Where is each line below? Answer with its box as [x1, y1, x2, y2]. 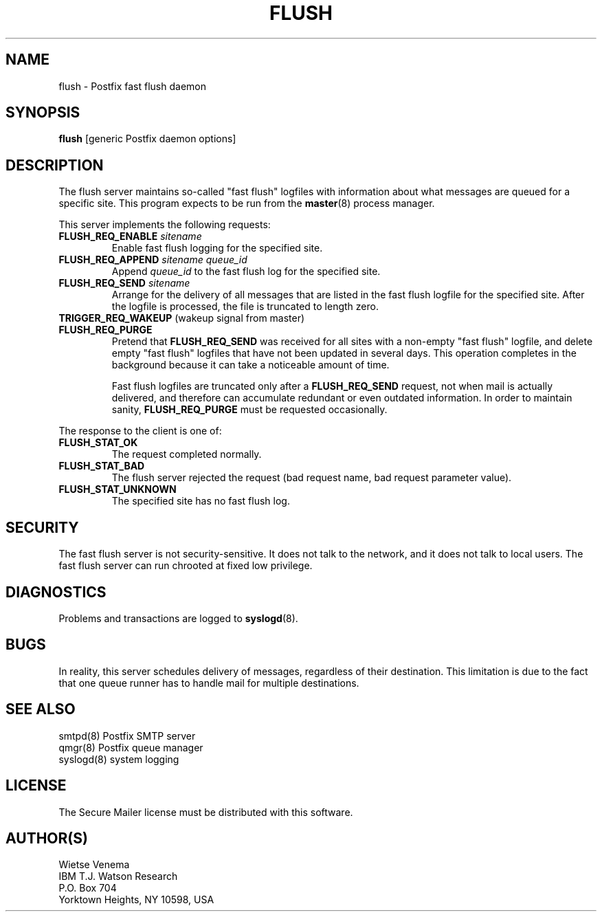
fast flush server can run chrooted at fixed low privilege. [58, 560, 313, 572]
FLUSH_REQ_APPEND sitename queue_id [58, 254, 247, 266]
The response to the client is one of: [58, 425, 222, 437]
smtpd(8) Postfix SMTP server [58, 729, 196, 742]
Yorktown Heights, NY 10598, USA [58, 894, 214, 906]
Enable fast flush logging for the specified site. [111, 242, 323, 254]
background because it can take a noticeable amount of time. [111, 359, 390, 371]
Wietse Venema [58, 859, 130, 871]
